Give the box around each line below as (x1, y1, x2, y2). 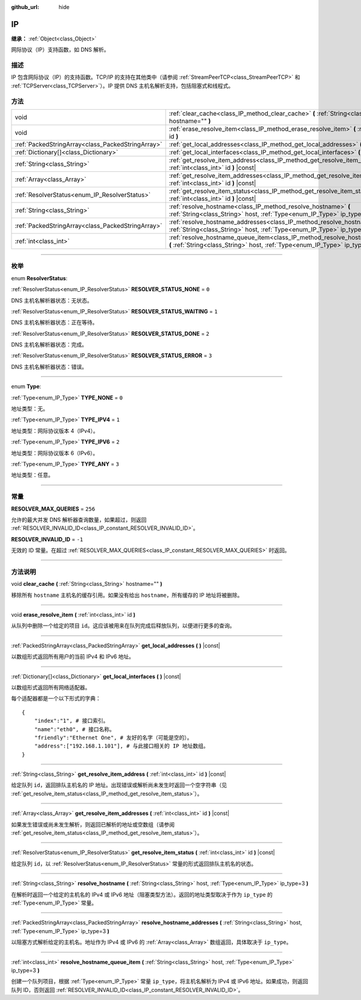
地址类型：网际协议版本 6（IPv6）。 (11, 449, 99, 456)
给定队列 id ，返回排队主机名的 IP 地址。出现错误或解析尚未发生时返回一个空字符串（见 (11, 781, 227, 789)
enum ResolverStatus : (11, 274, 68, 281)
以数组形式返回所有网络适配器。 (11, 684, 90, 691)
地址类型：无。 (11, 405, 48, 412)
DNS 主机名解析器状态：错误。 (11, 363, 87, 370)
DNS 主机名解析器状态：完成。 (11, 341, 87, 348)
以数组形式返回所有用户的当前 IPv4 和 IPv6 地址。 (11, 653, 135, 660)
